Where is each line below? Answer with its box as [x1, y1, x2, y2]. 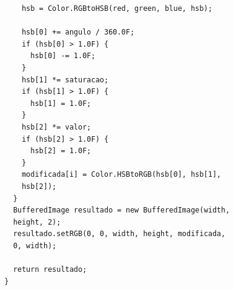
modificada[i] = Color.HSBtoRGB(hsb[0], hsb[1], [21, 170, 222, 179]
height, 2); [13, 217, 61, 226]
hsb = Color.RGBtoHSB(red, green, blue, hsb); [21, 4, 212, 13]
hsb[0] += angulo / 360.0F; [21, 28, 135, 37]
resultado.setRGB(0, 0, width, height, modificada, [13, 229, 226, 239]
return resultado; [13, 265, 87, 274]
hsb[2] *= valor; [21, 122, 91, 131]
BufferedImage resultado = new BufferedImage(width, [13, 206, 230, 215]
